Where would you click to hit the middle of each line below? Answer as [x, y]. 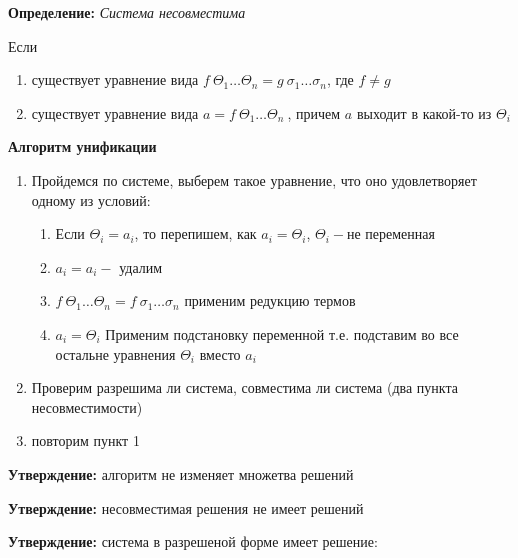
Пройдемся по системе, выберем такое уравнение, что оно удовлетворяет [254, 179]
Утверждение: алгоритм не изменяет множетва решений [181, 473]
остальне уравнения [115, 353]
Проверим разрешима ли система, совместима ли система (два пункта [244, 387]
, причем [314, 112]
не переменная [390, 233]
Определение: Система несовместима [127, 12]
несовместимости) [87, 406]
